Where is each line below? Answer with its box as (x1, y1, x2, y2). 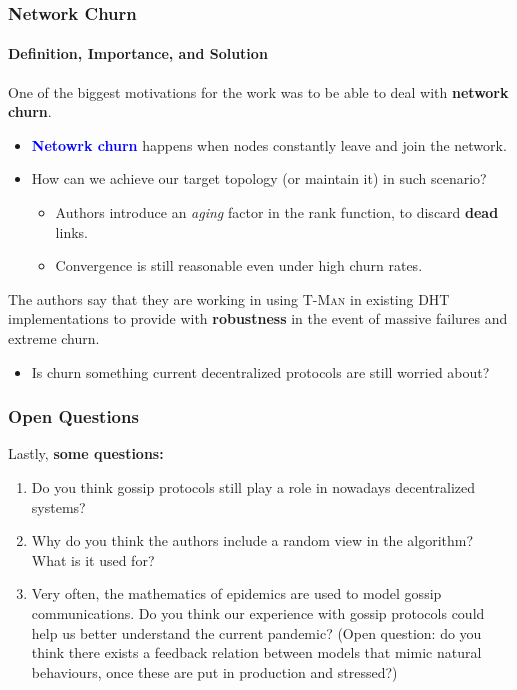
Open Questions (8, 404, 139, 429)
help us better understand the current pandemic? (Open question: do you (31, 622, 482, 643)
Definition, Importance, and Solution (8, 43, 268, 64)
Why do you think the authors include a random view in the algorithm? (31, 530, 474, 551)
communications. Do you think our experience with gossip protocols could (31, 602, 485, 623)
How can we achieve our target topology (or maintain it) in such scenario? (31, 168, 487, 189)
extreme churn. (8, 327, 100, 348)
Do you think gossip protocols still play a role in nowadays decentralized (31, 476, 476, 497)
